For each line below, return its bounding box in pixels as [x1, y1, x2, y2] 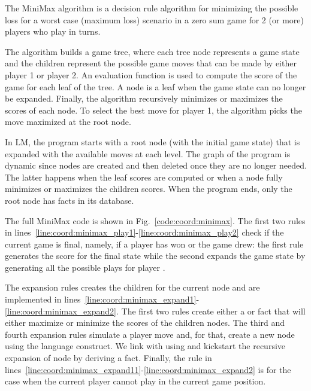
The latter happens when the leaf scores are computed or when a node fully [5, 170, 283, 183]
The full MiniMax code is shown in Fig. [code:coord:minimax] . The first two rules [5, 214, 306, 227]
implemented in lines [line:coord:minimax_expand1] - [5, 293, 200, 306]
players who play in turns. [5, 25, 101, 38]
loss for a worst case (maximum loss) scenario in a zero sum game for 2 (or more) [5, 13, 304, 26]
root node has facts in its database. [5, 194, 134, 206]
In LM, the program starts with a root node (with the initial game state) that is [5, 135, 300, 148]
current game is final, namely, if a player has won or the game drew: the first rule [5, 237, 304, 250]
